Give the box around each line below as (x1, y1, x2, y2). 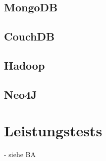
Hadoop (4, 57, 45, 73)
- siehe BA (4, 149, 36, 160)
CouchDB (4, 29, 55, 44)
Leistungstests (4, 121, 103, 141)
